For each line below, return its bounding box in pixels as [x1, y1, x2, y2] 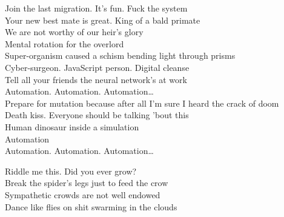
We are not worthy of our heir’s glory [5, 25, 144, 38]
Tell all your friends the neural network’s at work [5, 73, 187, 85]
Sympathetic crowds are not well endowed [5, 188, 160, 201]
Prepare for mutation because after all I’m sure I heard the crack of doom [5, 96, 279, 109]
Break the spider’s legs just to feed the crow [5, 176, 168, 189]
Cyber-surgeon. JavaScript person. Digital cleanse [5, 61, 190, 73]
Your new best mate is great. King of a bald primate [5, 13, 200, 26]
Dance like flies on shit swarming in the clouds [5, 200, 177, 213]
